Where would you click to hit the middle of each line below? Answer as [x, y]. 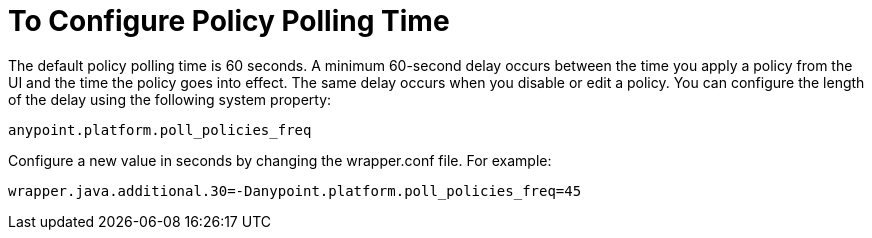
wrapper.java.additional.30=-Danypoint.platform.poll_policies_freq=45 [295, 190]
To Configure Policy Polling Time [229, 21]
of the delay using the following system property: [170, 99]
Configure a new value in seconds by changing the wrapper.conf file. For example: [280, 160]
